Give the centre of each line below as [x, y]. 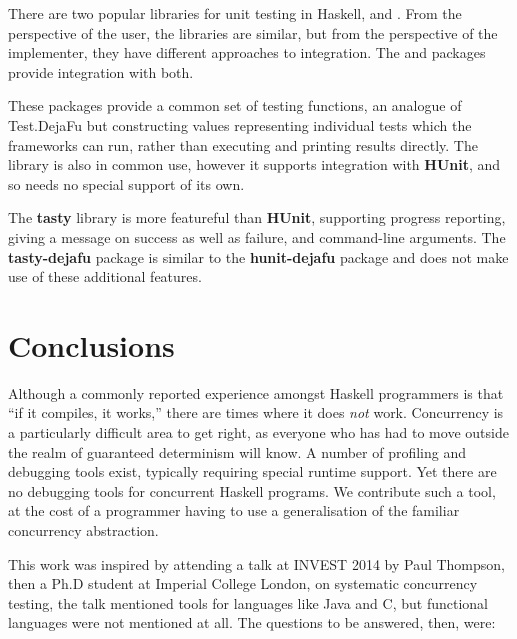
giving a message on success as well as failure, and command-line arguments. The [257, 236]
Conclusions [91, 344]
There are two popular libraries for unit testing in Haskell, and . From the [235, 13]
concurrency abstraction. [83, 530]
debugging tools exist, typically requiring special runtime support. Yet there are [252, 471]
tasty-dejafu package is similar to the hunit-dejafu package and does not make [258, 256]
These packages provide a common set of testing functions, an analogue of [235, 105]
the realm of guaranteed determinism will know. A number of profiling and [237, 451]
